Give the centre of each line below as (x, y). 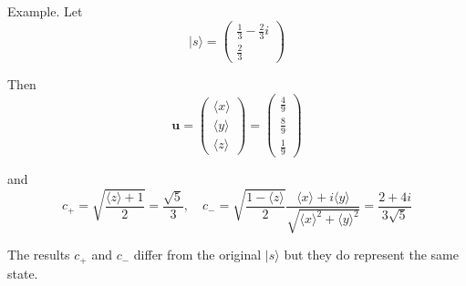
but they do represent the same (371, 255)
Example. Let (45, 11)
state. (23, 273)
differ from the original (197, 255)
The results (39, 255)
